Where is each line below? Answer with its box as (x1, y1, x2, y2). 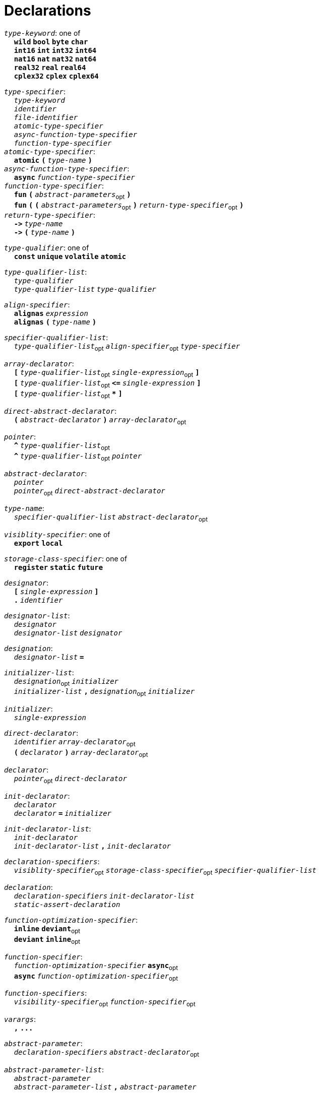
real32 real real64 (14, 63, 86, 72)
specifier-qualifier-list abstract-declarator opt (14, 512, 208, 523)
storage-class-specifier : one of (4, 554, 127, 563)
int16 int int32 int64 (14, 46, 97, 54)
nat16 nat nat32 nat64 (14, 54, 97, 63)
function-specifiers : (4, 989, 87, 998)
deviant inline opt (14, 935, 81, 945)
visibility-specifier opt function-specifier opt (14, 998, 196, 1008)
